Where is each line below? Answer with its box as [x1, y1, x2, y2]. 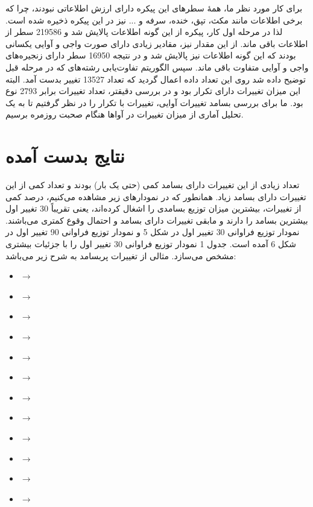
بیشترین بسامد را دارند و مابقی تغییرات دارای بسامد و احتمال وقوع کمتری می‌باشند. [5, 213, 308, 226]
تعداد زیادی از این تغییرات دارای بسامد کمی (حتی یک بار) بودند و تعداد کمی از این [5, 178, 300, 191]
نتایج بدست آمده [5, 143, 125, 168]
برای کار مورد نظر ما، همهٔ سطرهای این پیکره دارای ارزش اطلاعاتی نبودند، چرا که [5, 2, 303, 14]
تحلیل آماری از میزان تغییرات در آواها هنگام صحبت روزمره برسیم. [5, 108, 244, 121]
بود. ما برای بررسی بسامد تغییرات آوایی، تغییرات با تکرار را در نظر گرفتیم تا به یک [5, 96, 303, 109]
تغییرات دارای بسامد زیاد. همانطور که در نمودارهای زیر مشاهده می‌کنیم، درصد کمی [5, 190, 306, 203]
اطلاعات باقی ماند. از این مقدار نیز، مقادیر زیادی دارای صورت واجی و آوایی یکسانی [5, 37, 308, 49]
